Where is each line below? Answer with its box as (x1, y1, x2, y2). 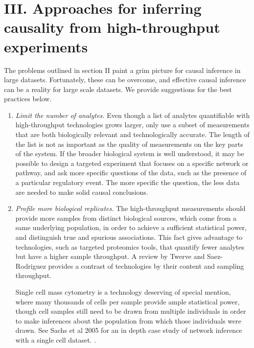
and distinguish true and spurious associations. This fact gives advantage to (15, 232, 243, 242)
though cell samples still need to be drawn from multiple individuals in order (15, 306, 246, 316)
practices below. (4, 93, 52, 104)
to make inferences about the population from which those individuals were (15, 315, 241, 325)
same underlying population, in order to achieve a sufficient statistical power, (15, 222, 247, 232)
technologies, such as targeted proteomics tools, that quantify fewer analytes (15, 241, 245, 252)
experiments (4, 36, 88, 56)
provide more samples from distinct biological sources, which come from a (15, 212, 237, 223)
